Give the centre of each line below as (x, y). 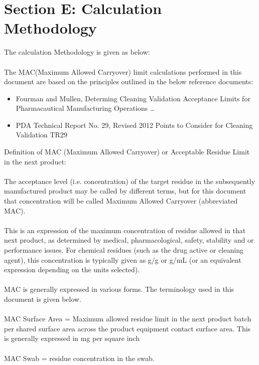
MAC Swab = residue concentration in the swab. (79, 358)
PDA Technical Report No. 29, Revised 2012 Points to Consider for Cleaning (134, 125)
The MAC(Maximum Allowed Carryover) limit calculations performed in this (123, 71)
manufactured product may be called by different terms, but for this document (125, 191)
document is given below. (43, 299)
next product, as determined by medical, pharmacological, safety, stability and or (129, 240)
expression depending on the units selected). (72, 269)
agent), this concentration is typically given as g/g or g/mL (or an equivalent (123, 259)
